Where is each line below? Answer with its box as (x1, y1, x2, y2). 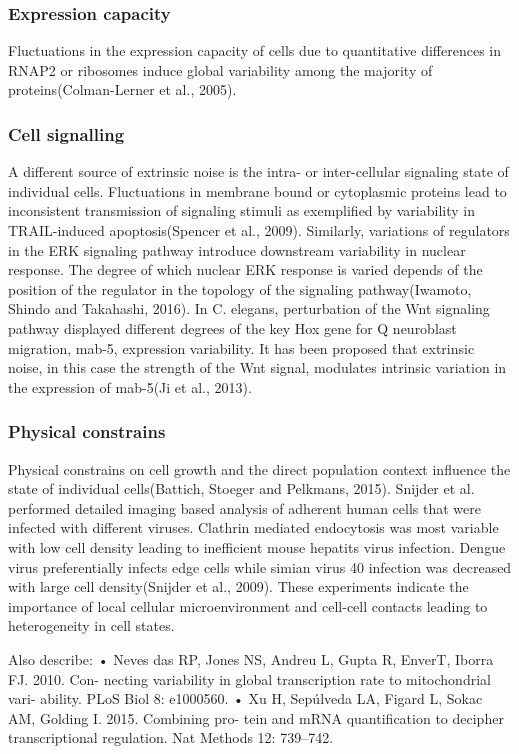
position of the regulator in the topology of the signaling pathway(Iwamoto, (8, 278, 472, 299)
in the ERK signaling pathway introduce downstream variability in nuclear (8, 239, 466, 260)
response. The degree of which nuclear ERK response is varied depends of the (8, 259, 483, 280)
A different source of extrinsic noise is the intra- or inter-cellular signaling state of (8, 161, 509, 182)
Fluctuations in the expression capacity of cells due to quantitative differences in (8, 40, 501, 61)
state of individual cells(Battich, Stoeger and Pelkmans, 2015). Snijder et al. (8, 478, 475, 499)
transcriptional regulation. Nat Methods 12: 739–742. (8, 727, 334, 748)
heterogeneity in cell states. (8, 615, 175, 636)
